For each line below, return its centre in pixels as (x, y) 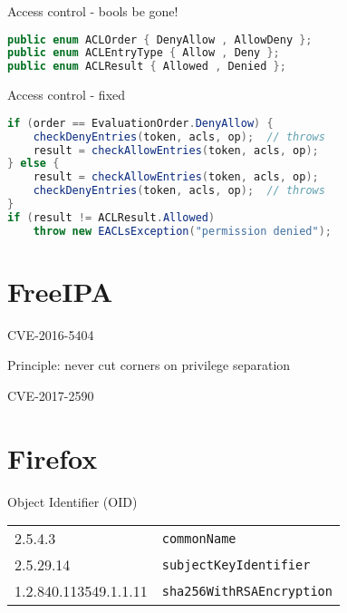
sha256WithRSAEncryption (247, 591)
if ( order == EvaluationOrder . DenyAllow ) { (140, 123)
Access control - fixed (67, 95)
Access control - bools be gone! (93, 11)
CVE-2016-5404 (51, 334)
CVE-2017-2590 (51, 395)
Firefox (53, 457)
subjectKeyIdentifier (236, 564)
